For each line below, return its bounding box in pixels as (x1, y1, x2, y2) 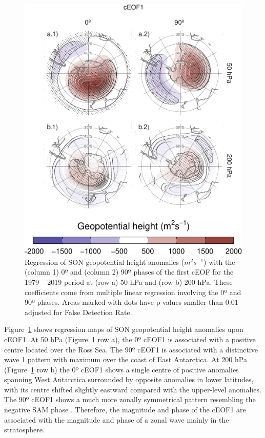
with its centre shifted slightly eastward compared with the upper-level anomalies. (4, 384, 261, 394)
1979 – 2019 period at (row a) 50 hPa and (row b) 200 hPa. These (25, 276, 233, 287)
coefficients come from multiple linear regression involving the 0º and (25, 286, 241, 297)
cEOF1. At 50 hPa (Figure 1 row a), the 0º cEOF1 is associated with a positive (4, 333, 256, 344)
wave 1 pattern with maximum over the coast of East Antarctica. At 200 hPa (4, 354, 247, 365)
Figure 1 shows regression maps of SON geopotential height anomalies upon (4, 324, 243, 335)
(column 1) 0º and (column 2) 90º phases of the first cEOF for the (25, 266, 234, 277)
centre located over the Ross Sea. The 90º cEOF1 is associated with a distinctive (4, 344, 258, 354)
